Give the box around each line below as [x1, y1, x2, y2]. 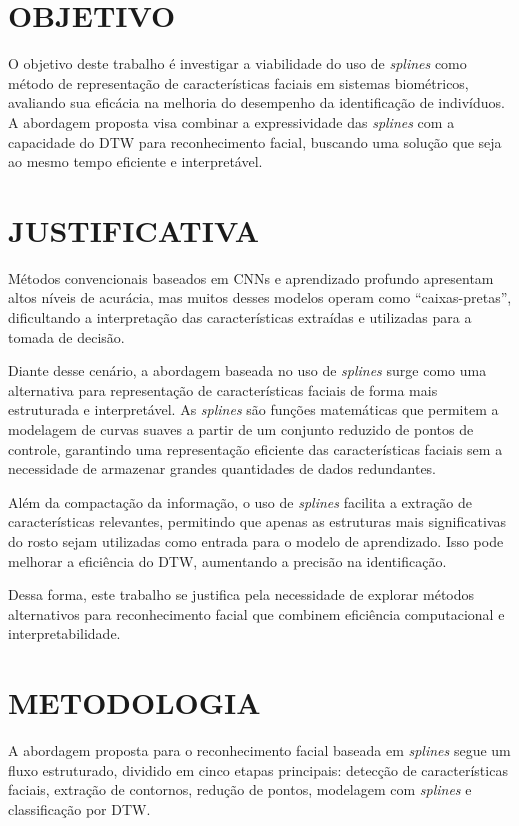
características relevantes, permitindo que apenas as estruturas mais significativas [8, 511, 506, 532]
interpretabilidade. [8, 623, 121, 644]
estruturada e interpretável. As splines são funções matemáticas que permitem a [8, 399, 499, 420]
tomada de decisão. [8, 326, 125, 347]
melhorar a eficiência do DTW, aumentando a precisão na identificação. [8, 550, 447, 571]
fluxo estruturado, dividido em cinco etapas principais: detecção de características [8, 759, 508, 780]
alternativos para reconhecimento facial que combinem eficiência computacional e [8, 603, 505, 624]
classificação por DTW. [8, 798, 151, 819]
